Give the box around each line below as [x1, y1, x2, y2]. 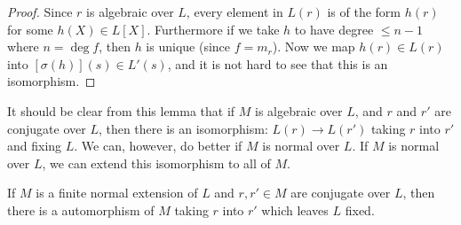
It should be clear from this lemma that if [7, 101, 235, 120]
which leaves [261, 200, 329, 219]
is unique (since [146, 37, 231, 56]
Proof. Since [7, 3, 73, 20]
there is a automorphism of [7, 200, 155, 219]
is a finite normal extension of [36, 183, 198, 202]
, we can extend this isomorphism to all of [42, 153, 271, 172]
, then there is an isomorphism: [98, 119, 268, 137]
